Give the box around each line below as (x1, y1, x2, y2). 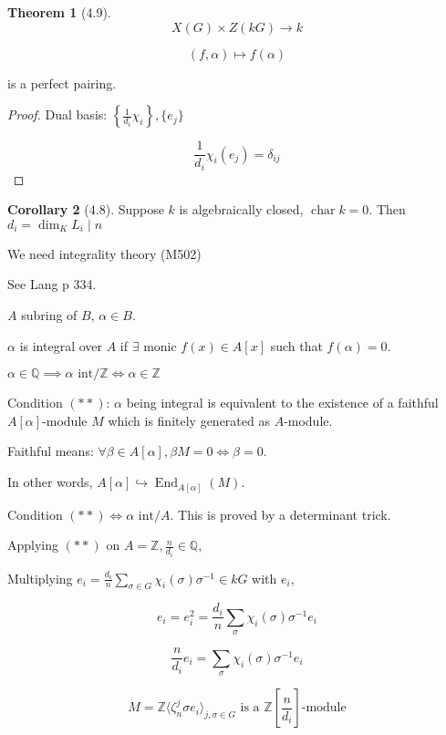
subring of (21, 305, 78, 325)
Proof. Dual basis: (7, 105, 108, 124)
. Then (368, 200, 406, 219)
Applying (7, 535, 59, 554)
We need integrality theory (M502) (7, 243, 202, 263)
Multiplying (7, 568, 73, 587)
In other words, (7, 472, 93, 492)
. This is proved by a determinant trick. (170, 504, 391, 523)
